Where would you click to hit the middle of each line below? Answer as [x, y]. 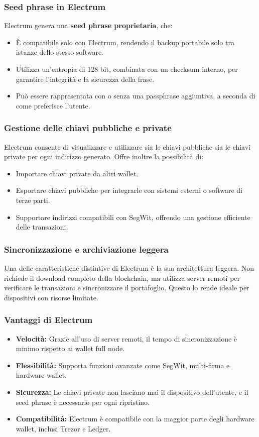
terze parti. [33, 200]
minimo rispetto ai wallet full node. [70, 348]
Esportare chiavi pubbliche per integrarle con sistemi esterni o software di [129, 190]
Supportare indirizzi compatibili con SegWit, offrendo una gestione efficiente [133, 217]
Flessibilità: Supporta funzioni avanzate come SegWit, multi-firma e [123, 365]
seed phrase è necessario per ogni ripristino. [83, 402]
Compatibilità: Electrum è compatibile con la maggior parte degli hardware [135, 419]
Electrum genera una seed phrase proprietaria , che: [88, 25]
